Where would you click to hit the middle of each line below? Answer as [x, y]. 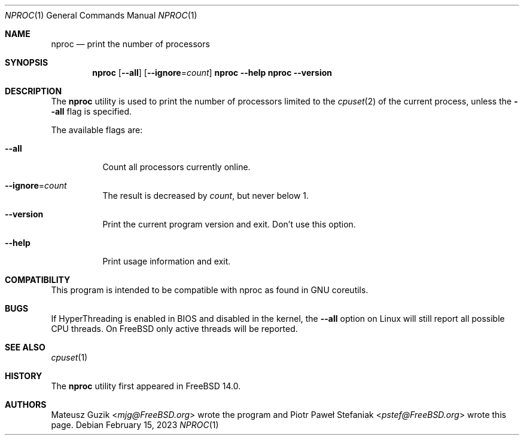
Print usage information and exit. [167, 261]
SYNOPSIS [27, 62]
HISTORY [24, 376]
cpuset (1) [69, 357]
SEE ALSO [25, 347]
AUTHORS [26, 404]
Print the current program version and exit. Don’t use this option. [229, 224]
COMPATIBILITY [38, 280]
